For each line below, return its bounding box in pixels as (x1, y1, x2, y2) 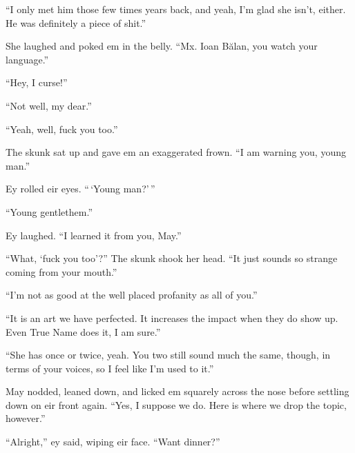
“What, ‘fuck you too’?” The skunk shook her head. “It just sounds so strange (6, 251, 338, 265)
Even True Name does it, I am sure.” (6, 324, 161, 339)
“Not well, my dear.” (6, 98, 92, 112)
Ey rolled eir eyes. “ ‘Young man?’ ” (6, 181, 155, 196)
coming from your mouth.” (6, 264, 117, 279)
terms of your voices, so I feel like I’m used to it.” (6, 361, 214, 375)
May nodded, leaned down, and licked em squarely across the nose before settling (6, 384, 349, 399)
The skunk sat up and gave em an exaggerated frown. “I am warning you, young (6, 145, 346, 159)
